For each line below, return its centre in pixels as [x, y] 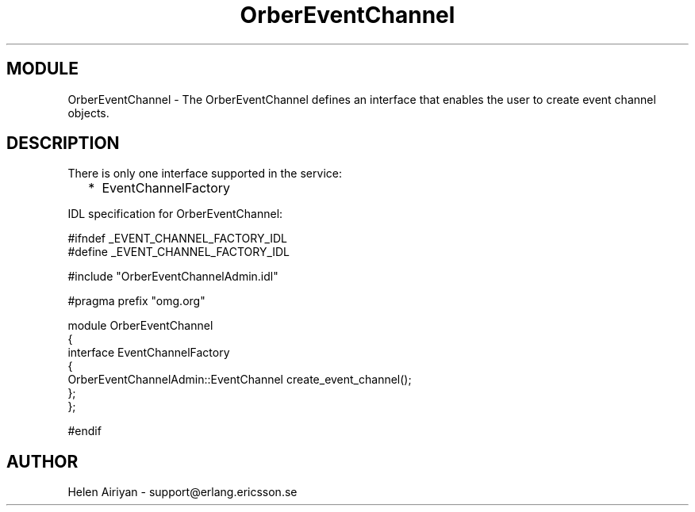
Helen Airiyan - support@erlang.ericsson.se [182, 492]
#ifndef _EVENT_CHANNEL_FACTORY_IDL [178, 239]
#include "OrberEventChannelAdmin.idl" [173, 277]
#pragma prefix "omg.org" [136, 301]
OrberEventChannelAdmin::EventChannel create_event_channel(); [240, 380]
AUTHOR [42, 461]
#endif [84, 431]
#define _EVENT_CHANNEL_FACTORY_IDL [179, 252]
